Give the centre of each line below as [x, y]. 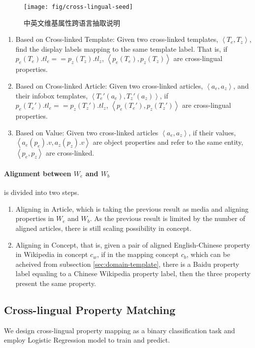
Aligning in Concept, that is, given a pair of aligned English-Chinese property [133, 244]
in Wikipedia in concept [52, 254]
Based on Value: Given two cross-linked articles [87, 132]
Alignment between [38, 173]
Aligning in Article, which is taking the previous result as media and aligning [132, 208]
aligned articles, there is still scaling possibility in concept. [103, 228]
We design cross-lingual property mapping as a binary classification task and [120, 330]
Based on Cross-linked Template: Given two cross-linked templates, [117, 39]
